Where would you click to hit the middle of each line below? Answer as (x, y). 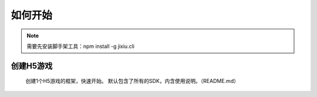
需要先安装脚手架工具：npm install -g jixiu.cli (81, 46)
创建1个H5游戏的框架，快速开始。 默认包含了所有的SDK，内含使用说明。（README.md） (132, 81)
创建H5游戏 (32, 66)
